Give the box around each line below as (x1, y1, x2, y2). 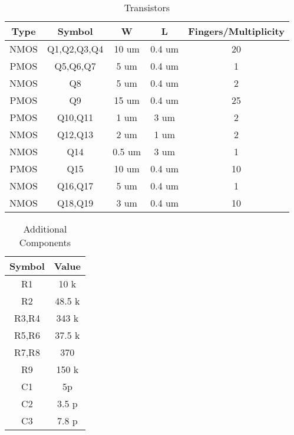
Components (19, 236, 71, 249)
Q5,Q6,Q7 (54, 59, 96, 73)
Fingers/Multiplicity (188, 24, 285, 38)
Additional (23, 222, 67, 236)
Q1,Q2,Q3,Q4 (47, 42, 104, 55)
